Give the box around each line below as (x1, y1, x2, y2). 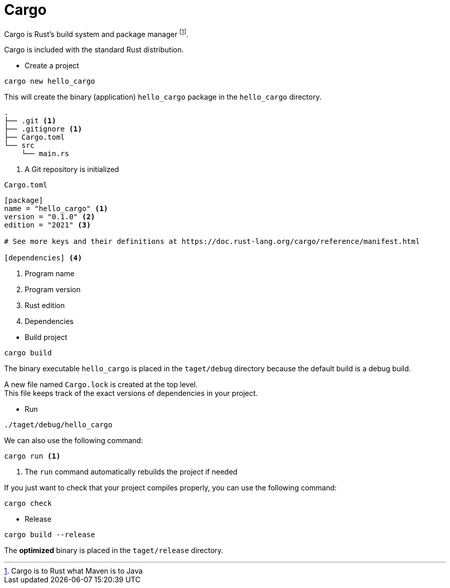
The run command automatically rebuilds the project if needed (25, 467, 238, 477)
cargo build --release (4, 530, 96, 539)
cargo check (4, 499, 52, 508)
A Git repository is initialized (25, 165, 119, 174)
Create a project (25, 61, 79, 70)
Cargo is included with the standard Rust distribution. (4, 45, 184, 54)
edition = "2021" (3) (4, 221, 91, 230)
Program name (25, 269, 74, 278)
